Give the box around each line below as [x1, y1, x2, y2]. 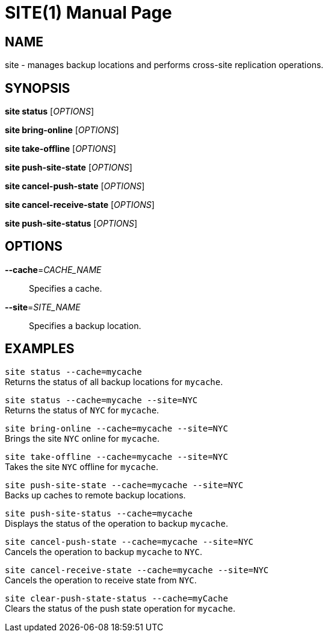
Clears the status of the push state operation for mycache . [5, 603, 236, 613]
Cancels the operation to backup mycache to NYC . [5, 546, 202, 557]
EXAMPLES [5, 341, 75, 357]
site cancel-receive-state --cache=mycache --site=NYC [5, 565, 269, 575]
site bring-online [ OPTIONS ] [5, 125, 119, 136]
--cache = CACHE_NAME [5, 264, 102, 275]
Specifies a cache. [29, 283, 102, 293]
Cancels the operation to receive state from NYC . [5, 574, 197, 585]
